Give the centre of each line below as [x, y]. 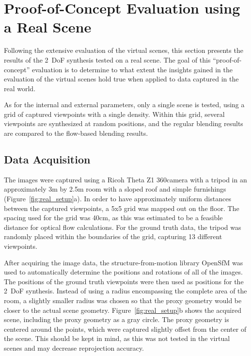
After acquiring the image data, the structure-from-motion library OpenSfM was [124, 262]
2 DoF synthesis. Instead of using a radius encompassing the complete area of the [125, 291]
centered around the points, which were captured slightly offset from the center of [125, 329]
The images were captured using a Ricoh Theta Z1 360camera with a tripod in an [125, 179]
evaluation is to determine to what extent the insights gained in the [132, 69]
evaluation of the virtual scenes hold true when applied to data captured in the [121, 79]
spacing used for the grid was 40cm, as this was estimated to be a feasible [113, 218]
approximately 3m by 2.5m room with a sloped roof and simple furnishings [115, 189]
